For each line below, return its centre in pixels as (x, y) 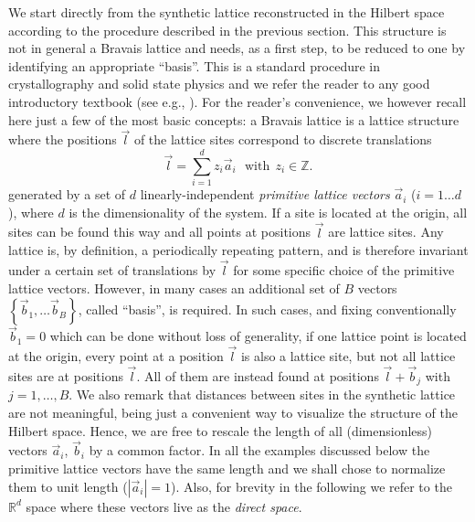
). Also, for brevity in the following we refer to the (311, 486)
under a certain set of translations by (112, 269)
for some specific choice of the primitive (344, 269)
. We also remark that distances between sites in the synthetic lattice (262, 394)
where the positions (63, 139)
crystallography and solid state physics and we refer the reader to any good (219, 84)
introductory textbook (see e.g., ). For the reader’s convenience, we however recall (237, 101)
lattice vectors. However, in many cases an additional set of (174, 288)
